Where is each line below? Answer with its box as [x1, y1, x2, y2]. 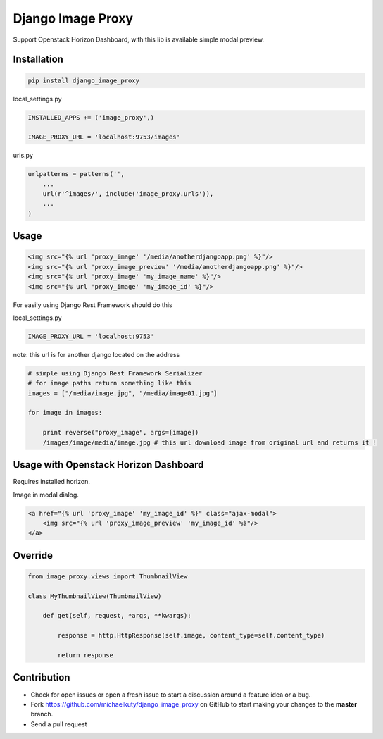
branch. [30, 710, 54, 719]
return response [57, 652, 114, 659]
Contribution [13, 671, 70, 683]
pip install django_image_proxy [27, 76, 140, 85]
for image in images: [27, 409, 103, 417]
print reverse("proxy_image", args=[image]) [42, 428, 199, 437]
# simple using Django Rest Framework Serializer [27, 369, 203, 377]
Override [13, 549, 53, 561]
